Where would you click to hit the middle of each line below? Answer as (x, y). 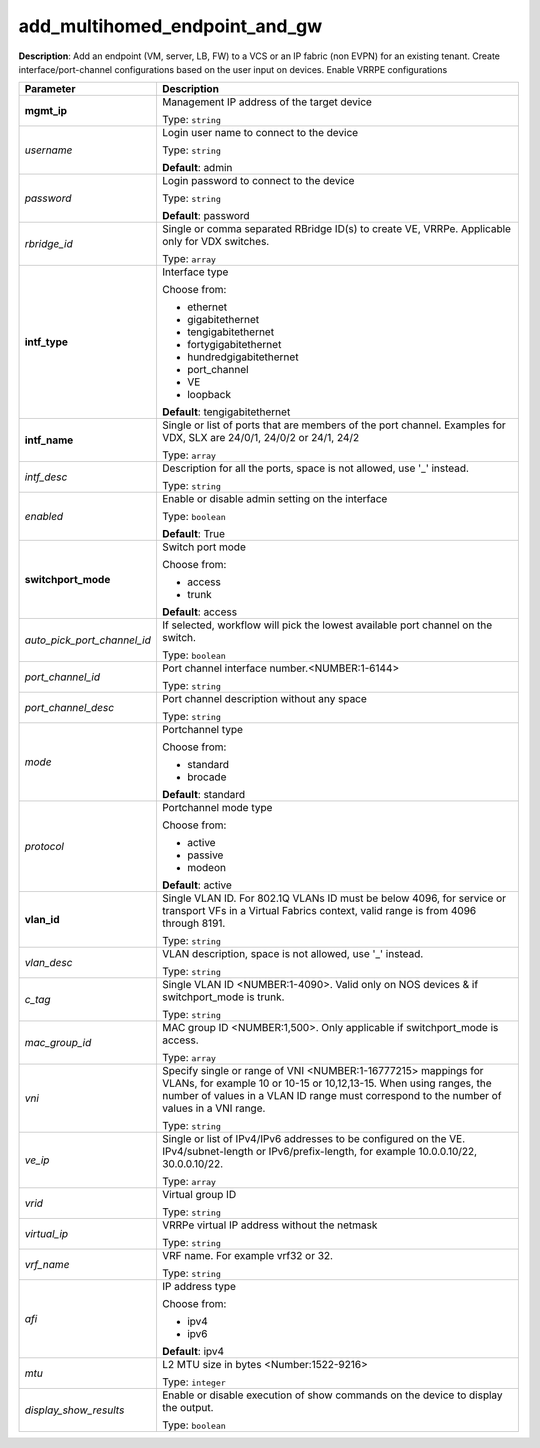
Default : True (193, 534)
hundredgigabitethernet (242, 357)
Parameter (50, 89)
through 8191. (193, 923)
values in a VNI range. (213, 1108)
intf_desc (46, 477)
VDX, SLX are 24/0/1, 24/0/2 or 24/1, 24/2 (260, 438)
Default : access (199, 612)
